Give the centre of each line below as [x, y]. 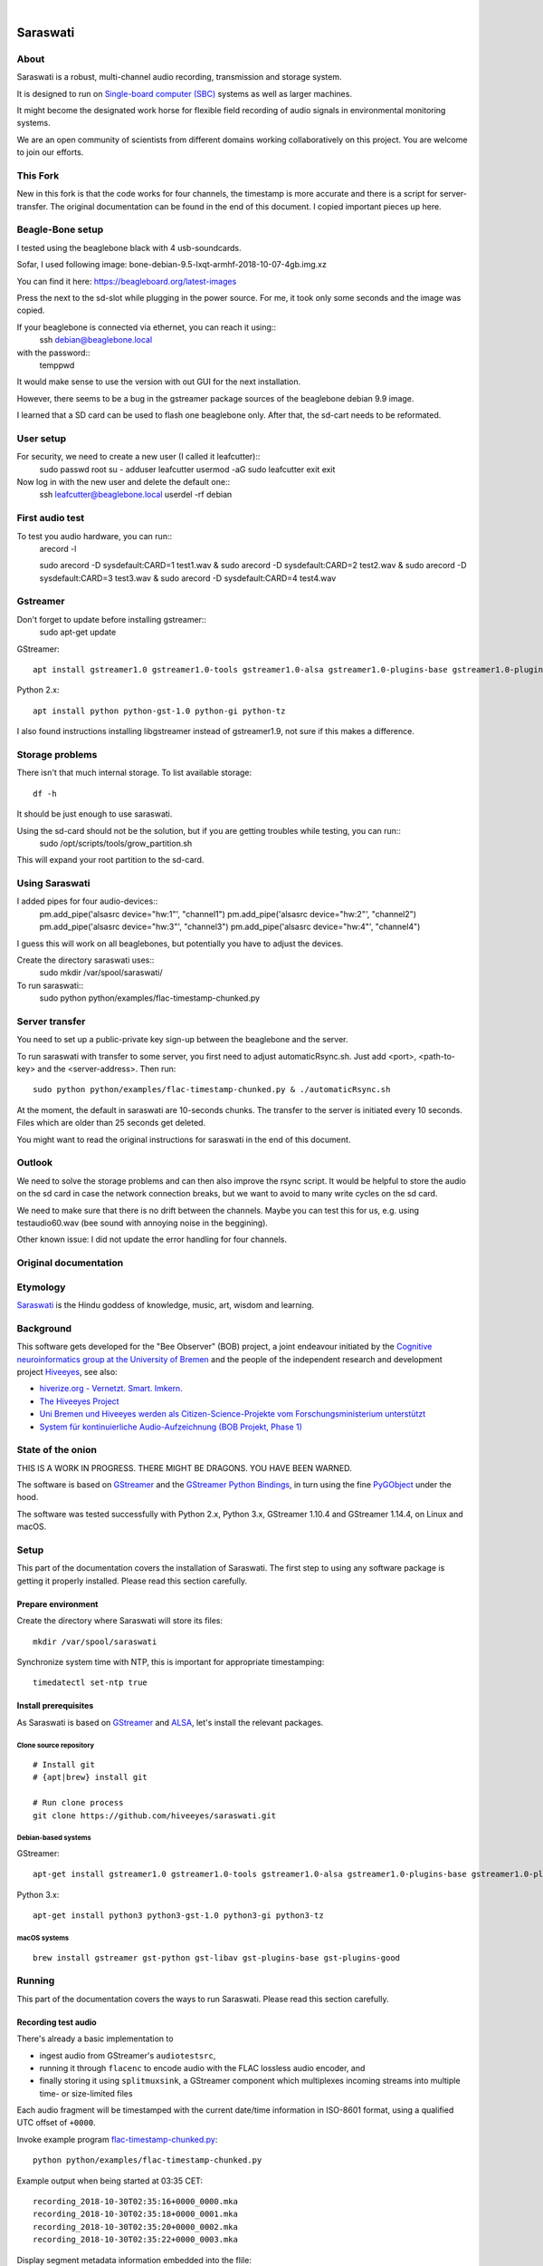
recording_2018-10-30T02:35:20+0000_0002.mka [136, 2227]
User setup [42, 438]
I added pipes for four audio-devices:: [87, 901]
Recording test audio [57, 2022]
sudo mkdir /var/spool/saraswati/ [101, 973]
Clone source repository [56, 1745]
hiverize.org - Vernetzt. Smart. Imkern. [111, 1389]
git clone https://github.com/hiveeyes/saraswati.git [154, 1816]
